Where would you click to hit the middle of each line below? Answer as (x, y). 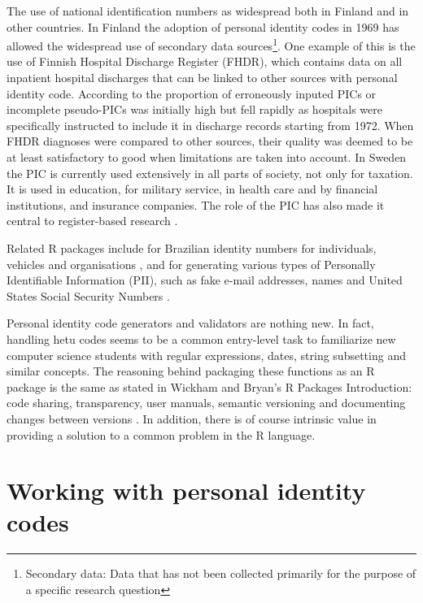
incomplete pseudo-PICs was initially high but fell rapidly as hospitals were (194, 109)
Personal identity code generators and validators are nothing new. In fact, (190, 323)
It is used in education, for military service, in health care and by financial (192, 189)
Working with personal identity (186, 490)
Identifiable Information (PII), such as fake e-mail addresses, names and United (205, 280)
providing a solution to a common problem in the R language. (161, 434)
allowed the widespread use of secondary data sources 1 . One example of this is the (211, 44)
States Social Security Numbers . (88, 295)
